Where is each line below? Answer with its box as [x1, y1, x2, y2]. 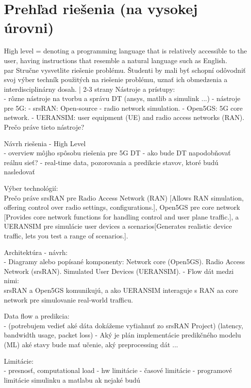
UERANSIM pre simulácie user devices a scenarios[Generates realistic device [4, 221, 232, 231]
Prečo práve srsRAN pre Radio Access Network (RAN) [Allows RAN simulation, [4, 192, 244, 202]
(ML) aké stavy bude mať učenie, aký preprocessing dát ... [4, 339, 178, 349]
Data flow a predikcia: [4, 311, 69, 321]
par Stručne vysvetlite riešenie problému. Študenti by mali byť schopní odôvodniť [4, 65, 246, 75]
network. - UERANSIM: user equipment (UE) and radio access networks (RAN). [4, 112, 245, 122]
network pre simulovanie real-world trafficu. [4, 294, 133, 304]
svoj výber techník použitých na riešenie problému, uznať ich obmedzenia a [4, 74, 228, 84]
